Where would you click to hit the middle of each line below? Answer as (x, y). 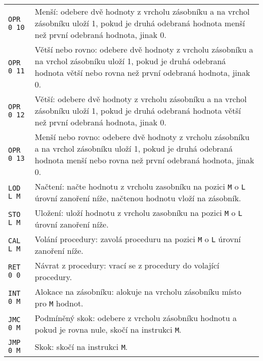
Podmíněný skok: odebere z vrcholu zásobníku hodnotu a (136, 318)
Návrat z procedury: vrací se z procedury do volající (127, 265)
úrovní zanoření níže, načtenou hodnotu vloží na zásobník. (138, 198)
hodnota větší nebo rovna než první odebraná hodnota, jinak (142, 73)
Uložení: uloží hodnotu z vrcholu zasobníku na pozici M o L (139, 213)
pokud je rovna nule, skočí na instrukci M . (108, 329)
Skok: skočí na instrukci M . (81, 346)
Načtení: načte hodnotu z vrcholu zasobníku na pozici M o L (140, 186)
